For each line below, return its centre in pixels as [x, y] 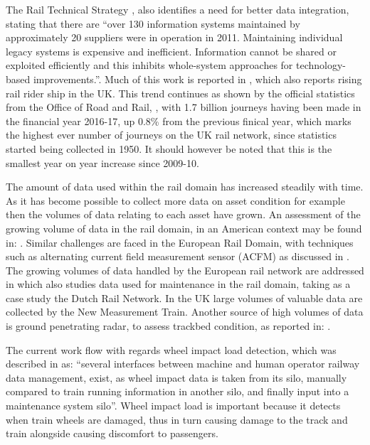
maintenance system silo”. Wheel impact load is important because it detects [173, 406]
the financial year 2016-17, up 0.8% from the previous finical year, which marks [179, 120]
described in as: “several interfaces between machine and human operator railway [183, 364]
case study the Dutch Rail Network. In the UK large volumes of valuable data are [184, 297]
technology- [321, 65]
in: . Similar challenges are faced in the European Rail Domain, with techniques [180, 242]
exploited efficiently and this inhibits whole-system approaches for [149, 65]
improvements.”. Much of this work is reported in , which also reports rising [197, 79]
